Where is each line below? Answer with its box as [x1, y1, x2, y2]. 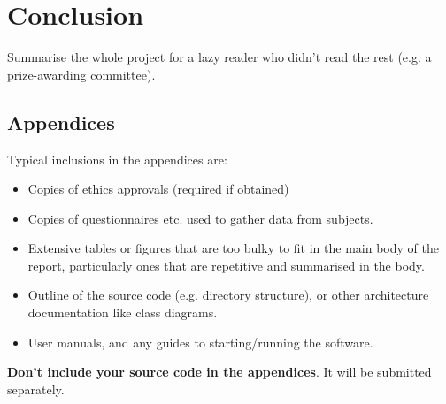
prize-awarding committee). [7, 65, 156, 83]
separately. [7, 379, 65, 398]
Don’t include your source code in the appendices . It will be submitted [7, 362, 432, 381]
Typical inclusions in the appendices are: [7, 149, 227, 168]
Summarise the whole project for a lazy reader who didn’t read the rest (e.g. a [7, 48, 432, 66]
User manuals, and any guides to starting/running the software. [27, 332, 373, 351]
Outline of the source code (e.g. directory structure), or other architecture [27, 286, 429, 304]
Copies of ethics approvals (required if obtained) [27, 179, 289, 198]
